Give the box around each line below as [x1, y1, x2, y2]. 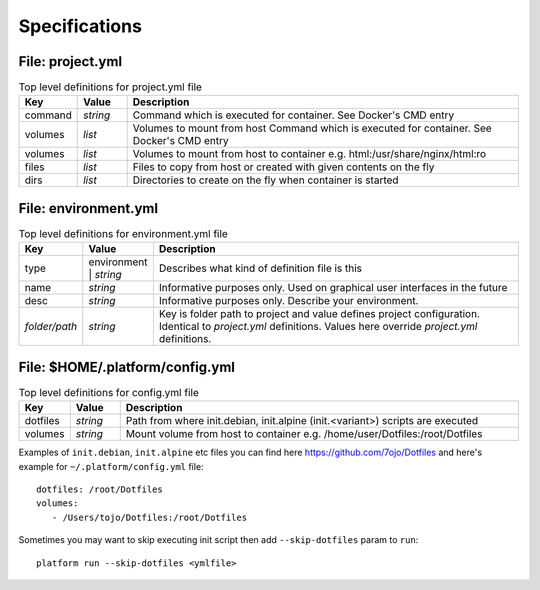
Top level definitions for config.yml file [18, 386, 199, 400]
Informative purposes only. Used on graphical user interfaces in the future [158, 281, 508, 295]
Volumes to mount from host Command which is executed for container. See [132, 121, 492, 135]
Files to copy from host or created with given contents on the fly [132, 160, 435, 174]
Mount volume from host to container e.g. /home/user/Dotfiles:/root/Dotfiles [125, 427, 483, 441]
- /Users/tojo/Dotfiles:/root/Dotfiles [51, 511, 248, 523]
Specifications [18, 15, 142, 37]
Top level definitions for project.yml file [18, 80, 202, 94]
